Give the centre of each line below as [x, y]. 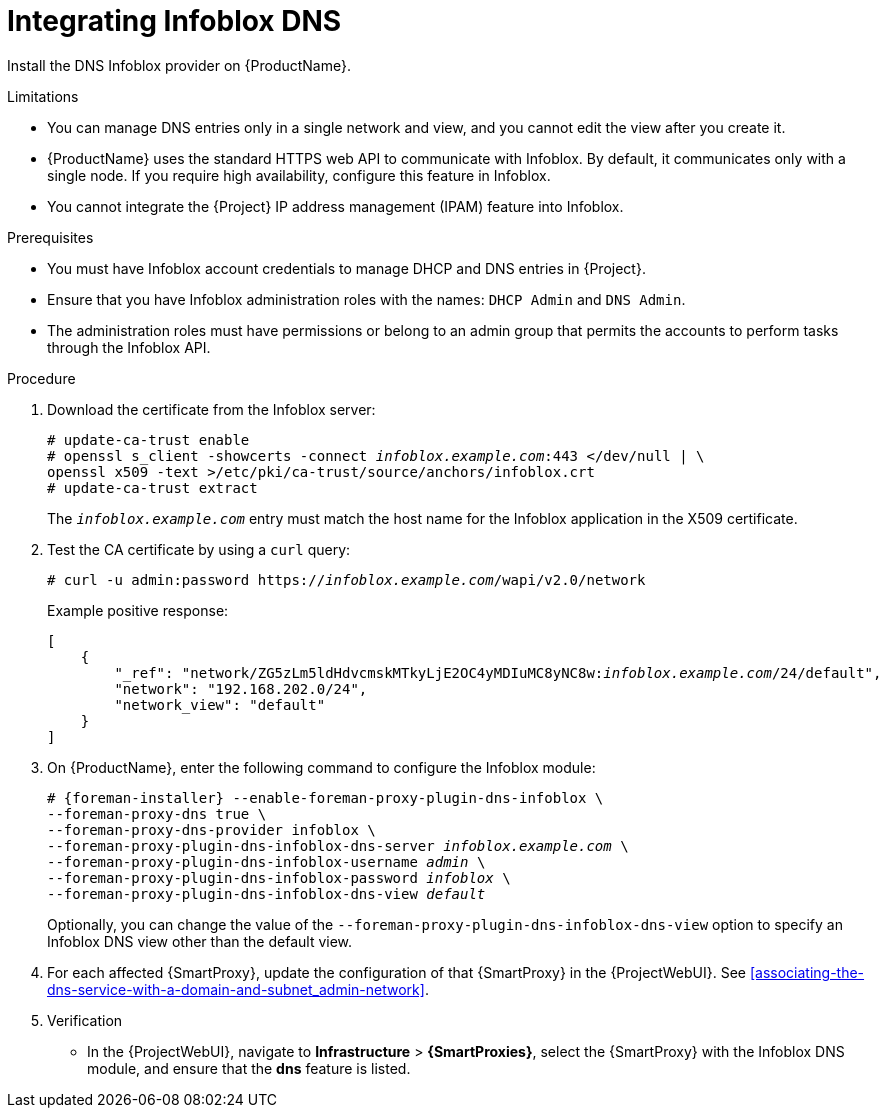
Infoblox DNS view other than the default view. [200, 941]
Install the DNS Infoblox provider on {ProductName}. [179, 65]
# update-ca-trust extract [152, 487]
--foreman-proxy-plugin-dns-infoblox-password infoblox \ [279, 877]
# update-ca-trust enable [148, 439]
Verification [85, 1020]
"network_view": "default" [220, 704]
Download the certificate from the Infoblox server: [211, 409]
